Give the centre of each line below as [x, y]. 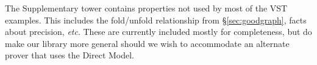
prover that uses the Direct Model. [70, 55]
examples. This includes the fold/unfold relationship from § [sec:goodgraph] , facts [156, 20]
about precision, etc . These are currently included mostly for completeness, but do [158, 32]
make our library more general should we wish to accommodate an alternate [147, 43]
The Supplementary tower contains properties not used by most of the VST [146, 8]
